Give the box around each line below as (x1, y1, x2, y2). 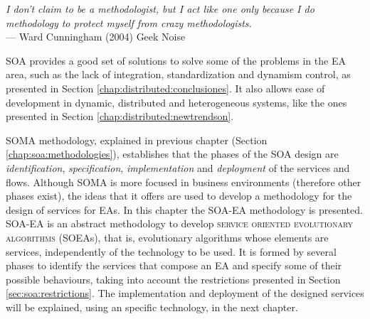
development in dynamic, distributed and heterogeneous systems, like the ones (6, 94, 347, 109)
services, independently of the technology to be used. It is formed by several (6, 244, 337, 259)
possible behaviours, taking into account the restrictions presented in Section (6, 271, 341, 286)
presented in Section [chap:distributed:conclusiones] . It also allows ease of (6, 80, 325, 95)
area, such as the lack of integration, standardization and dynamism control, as (6, 67, 351, 82)
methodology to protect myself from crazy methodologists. (6, 15, 252, 30)
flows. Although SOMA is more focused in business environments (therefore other (6, 174, 361, 189)
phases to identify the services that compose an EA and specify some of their (6, 258, 342, 273)
